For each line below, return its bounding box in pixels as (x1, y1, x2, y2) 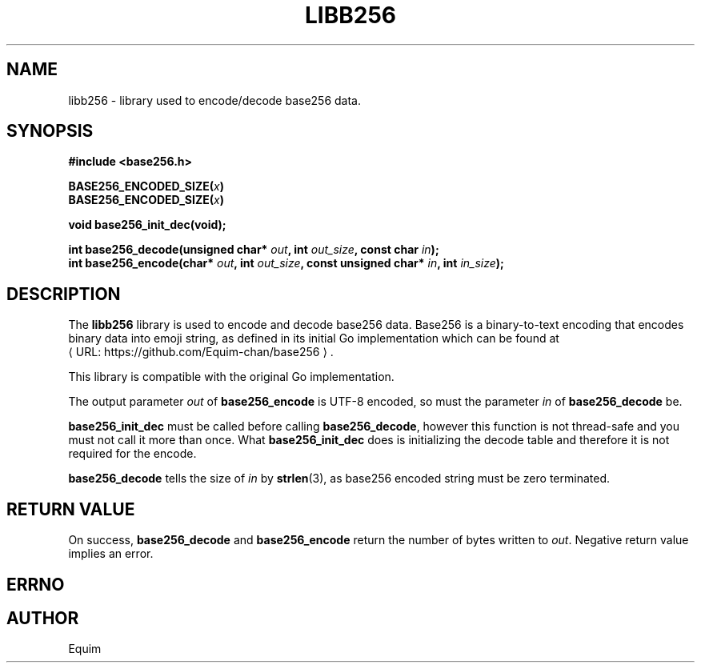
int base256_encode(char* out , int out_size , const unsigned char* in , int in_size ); (68, 256, 504, 270)
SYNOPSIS (6, 121, 94, 142)
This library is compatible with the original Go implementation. (68, 370, 395, 384)
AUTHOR (6, 607, 79, 628)
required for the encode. (68, 447, 197, 461)
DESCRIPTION (6, 283, 121, 304)
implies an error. (68, 547, 154, 561)
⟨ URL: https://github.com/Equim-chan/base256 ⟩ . (68, 345, 334, 359)
